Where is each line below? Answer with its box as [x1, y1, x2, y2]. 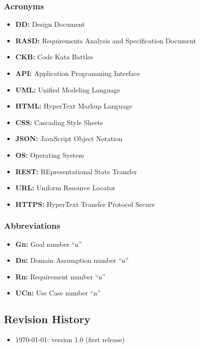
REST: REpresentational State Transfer [15, 166, 137, 176]
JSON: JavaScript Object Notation [15, 133, 123, 144]
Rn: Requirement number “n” [15, 271, 106, 281]
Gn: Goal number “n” [15, 238, 82, 249]
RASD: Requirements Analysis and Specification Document [15, 35, 196, 45]
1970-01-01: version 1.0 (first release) [15, 334, 125, 345]
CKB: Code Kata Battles [15, 52, 93, 62]
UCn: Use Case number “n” [15, 288, 101, 298]
